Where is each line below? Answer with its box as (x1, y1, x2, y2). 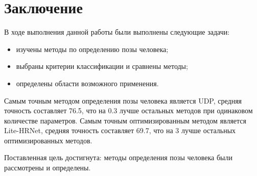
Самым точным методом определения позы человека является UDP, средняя (4, 95, 242, 106)
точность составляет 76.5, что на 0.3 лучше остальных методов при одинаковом (4, 105, 253, 116)
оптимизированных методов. (4, 135, 92, 145)
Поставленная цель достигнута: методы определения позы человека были (4, 152, 232, 163)
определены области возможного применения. (16, 78, 159, 88)
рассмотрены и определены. (4, 162, 91, 173)
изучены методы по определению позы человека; (16, 43, 169, 54)
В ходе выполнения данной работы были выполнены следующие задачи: (4, 27, 230, 37)
